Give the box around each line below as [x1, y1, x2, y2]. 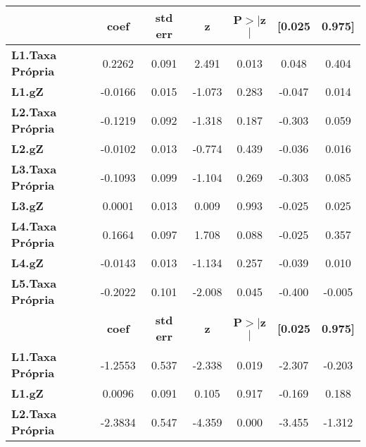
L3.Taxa [11, 161, 57, 177]
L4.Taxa [11, 218, 57, 234]
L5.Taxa [11, 275, 57, 291]
